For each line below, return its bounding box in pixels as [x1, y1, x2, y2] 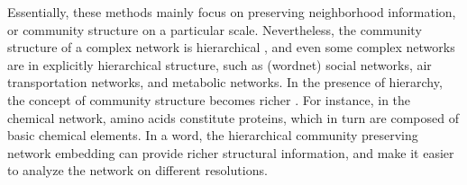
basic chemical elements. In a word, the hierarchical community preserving [7, 126, 418, 145]
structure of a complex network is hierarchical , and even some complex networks [7, 38, 455, 57]
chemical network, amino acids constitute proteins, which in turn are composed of [7, 108, 459, 127]
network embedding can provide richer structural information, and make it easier [7, 143, 454, 162]
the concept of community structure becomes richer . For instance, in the [7, 90, 411, 109]
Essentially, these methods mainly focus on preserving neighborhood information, [7, 3, 456, 21]
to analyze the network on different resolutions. [7, 161, 268, 180]
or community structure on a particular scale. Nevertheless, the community [7, 20, 422, 39]
